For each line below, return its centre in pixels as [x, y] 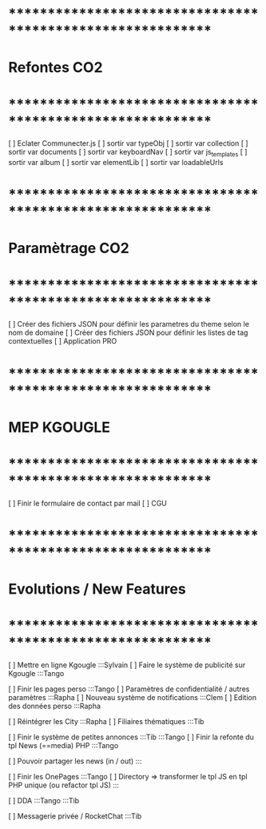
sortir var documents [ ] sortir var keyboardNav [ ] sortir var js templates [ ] [128, 153]
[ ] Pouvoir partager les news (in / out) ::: [75, 761]
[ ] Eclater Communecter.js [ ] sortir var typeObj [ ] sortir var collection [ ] [129, 143]
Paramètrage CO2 [69, 248]
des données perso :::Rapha [55, 706]
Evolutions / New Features [97, 589]
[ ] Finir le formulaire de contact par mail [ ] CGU [88, 503]
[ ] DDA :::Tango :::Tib [44, 801]
